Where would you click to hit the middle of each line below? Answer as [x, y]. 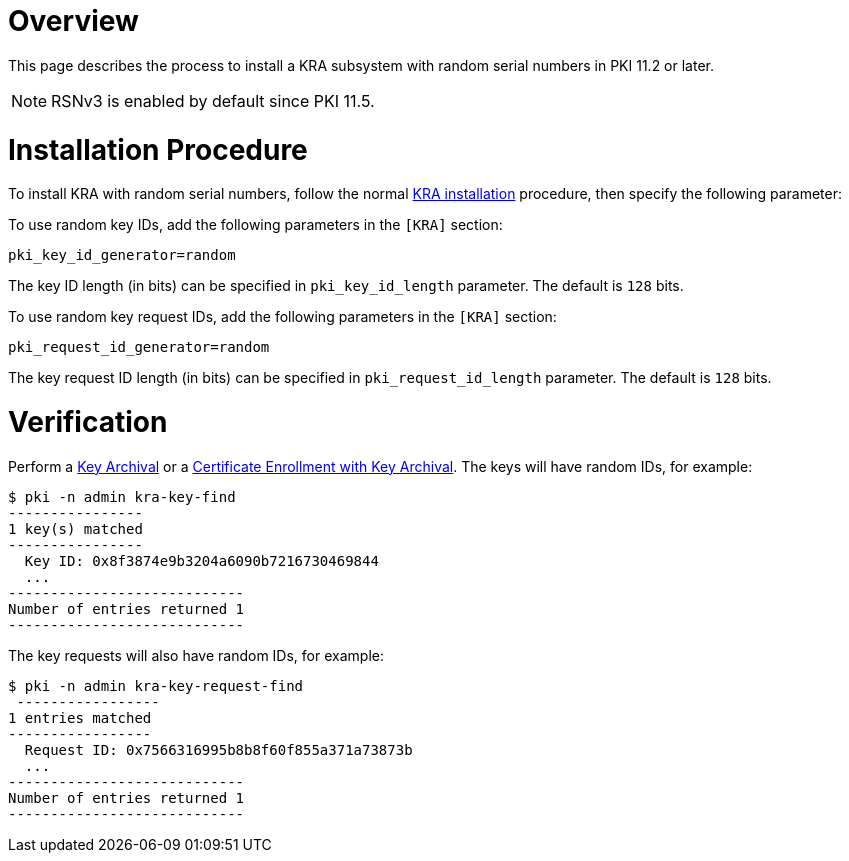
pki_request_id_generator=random [139, 347]
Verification [88, 422]
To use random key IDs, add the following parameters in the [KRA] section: [255, 225]
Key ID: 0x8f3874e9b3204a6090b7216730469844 [201, 560]
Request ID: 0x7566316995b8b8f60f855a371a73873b [218, 749]
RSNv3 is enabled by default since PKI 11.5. [213, 100]
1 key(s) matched [75, 528]
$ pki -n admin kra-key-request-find [156, 685]
